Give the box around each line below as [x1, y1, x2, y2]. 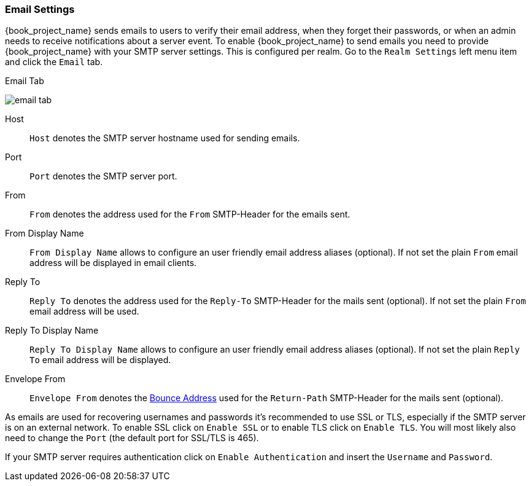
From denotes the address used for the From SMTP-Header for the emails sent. [29, 209, 351, 220]
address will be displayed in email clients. [29, 257, 197, 268]
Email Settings [5, 3, 75, 15]
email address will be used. [29, 306, 139, 317]
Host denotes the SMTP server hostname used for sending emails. [29, 133, 300, 144]
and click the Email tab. [5, 57, 103, 68]
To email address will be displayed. [29, 355, 171, 366]
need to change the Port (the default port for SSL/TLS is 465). [5, 433, 259, 444]
